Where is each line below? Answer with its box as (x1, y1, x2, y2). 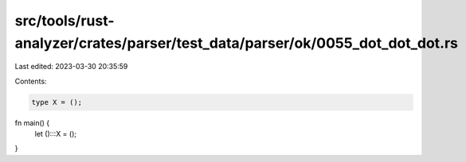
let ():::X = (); (34, 129, 77, 139)
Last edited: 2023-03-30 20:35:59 (14, 62, 128, 71)
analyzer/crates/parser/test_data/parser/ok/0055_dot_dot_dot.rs (14, 34, 458, 52)
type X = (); (31, 98, 83, 106)
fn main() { (14, 118, 50, 127)
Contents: (14, 76, 47, 86)
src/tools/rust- (14, 12, 115, 29)
